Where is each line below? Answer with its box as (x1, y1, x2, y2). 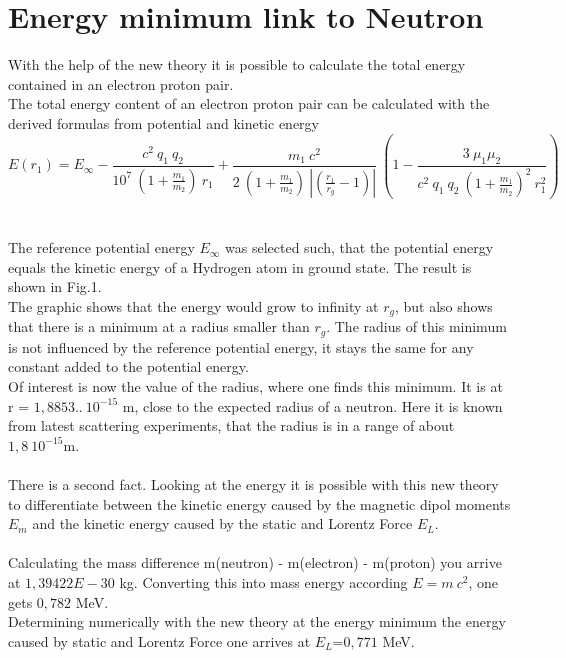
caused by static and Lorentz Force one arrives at (8, 630, 311, 651)
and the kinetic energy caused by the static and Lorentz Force (32, 513, 413, 534)
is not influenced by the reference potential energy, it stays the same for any (8, 336, 474, 357)
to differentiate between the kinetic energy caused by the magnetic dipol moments (8, 493, 511, 514)
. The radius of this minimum (326, 316, 507, 337)
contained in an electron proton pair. (8, 73, 234, 94)
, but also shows (394, 295, 493, 316)
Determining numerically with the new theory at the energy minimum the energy (8, 611, 506, 632)
